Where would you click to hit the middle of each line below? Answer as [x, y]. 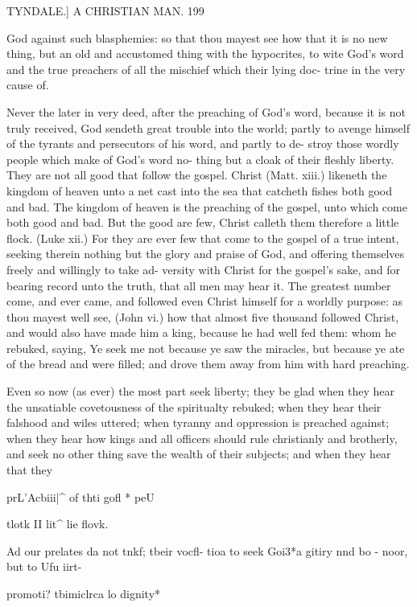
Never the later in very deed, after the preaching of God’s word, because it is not [206, 111]
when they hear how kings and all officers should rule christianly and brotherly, [202, 438]
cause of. [28, 85]
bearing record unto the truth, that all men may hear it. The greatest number [199, 285]
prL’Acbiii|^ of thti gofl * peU [81, 496]
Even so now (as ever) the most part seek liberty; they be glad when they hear [201, 391]
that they [30, 470]
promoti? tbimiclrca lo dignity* [84, 593]
